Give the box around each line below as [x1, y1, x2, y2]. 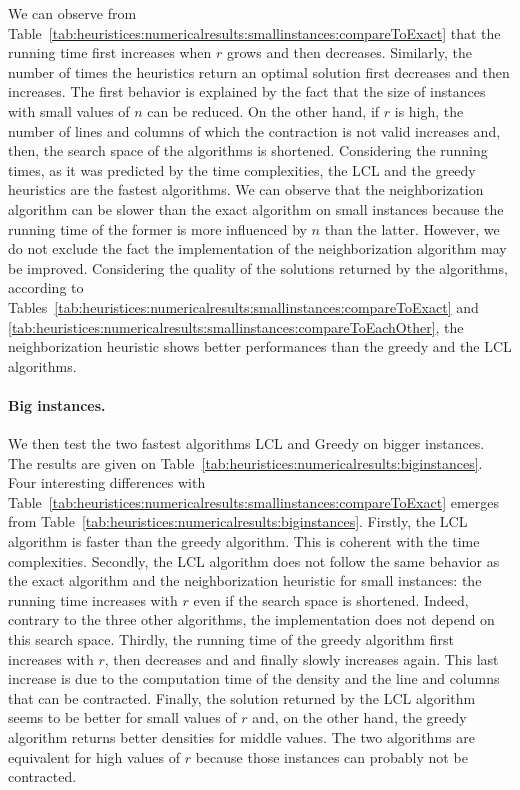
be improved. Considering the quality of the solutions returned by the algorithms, [8, 257, 508, 278]
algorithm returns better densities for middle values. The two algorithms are [8, 726, 475, 747]
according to [8, 277, 84, 298]
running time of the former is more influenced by [8, 218, 307, 239]
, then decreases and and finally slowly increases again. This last [104, 648, 499, 669]
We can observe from [8, 3, 137, 23]
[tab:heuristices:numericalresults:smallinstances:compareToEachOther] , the [8, 316, 464, 337]
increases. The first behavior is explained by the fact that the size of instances [8, 81, 486, 102]
